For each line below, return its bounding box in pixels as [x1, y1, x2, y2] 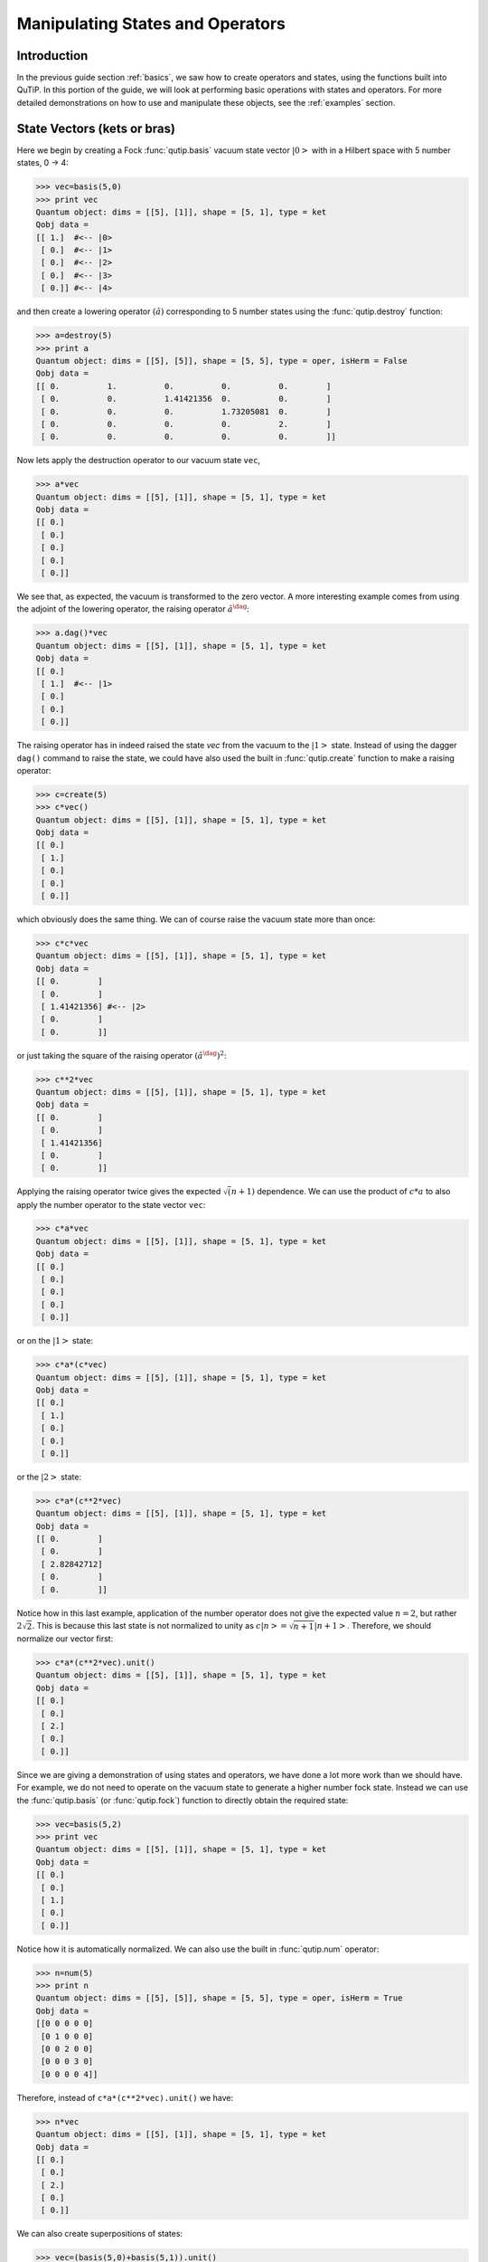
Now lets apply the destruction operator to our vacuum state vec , [16, 455, 261, 466]
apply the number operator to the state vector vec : [16, 1199, 206, 1210]
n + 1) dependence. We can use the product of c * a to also [230, 1186, 451, 1197]
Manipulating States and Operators [16, 14, 286, 33]
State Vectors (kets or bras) [16, 120, 176, 136]
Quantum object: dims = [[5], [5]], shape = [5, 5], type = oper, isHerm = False [35, 356, 408, 366]
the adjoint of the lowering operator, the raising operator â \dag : [16, 603, 250, 614]
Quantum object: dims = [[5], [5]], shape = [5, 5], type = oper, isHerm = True [35, 1993, 403, 2003]
